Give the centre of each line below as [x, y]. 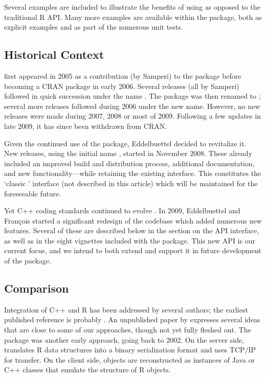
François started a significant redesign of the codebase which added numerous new [133, 220]
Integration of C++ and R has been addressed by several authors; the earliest [126, 309]
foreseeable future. [33, 193]
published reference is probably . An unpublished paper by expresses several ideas [132, 319]
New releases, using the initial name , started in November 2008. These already [128, 153]
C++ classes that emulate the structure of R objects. [87, 370]
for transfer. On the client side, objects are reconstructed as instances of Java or [130, 359]
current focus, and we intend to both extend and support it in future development [133, 250]
